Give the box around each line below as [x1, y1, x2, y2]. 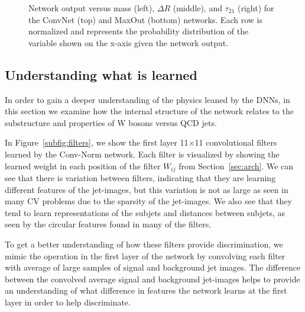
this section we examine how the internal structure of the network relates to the [5, 105, 294, 117]
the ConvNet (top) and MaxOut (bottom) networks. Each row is [28, 13, 262, 25]
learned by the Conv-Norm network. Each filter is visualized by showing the [5, 147, 280, 160]
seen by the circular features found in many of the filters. [5, 218, 212, 230]
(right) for [238, 2, 274, 14]
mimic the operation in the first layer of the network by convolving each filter [5, 249, 285, 262]
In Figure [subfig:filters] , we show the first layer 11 [5, 136, 189, 149]
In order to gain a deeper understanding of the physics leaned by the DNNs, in [5, 93, 290, 105]
